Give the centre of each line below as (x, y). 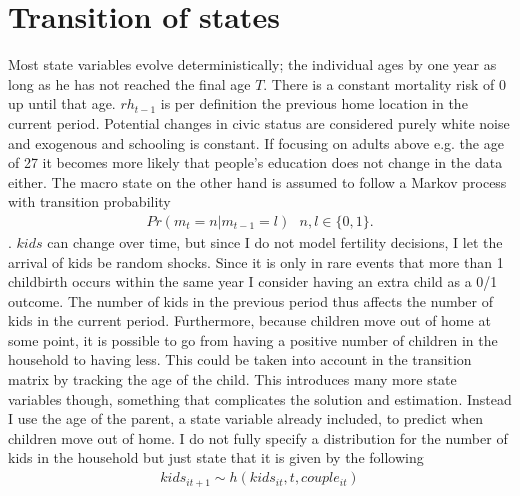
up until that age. (62, 103)
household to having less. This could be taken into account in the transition (240, 359)
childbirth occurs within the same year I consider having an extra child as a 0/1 (253, 281)
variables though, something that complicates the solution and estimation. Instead (260, 398)
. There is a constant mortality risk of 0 (384, 83)
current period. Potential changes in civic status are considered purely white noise (259, 122)
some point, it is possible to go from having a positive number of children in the (253, 339)
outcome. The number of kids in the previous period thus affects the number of (251, 300)
